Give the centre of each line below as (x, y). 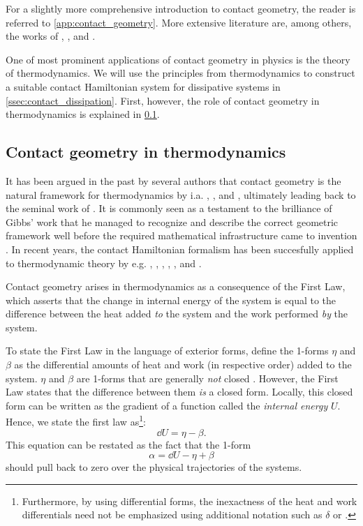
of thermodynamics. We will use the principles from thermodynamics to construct (180, 73)
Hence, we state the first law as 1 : (76, 421)
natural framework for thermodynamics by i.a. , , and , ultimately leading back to (181, 194)
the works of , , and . (51, 36)
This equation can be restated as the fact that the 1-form (128, 444)
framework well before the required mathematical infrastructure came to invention (181, 235)
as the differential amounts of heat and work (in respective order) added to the (183, 365)
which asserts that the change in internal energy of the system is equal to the (171, 300)
